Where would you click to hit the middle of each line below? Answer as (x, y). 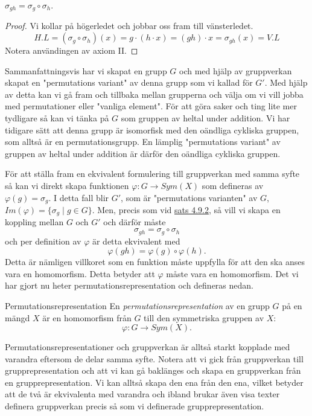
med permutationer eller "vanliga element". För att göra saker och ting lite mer (151, 106)
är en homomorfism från (87, 317)
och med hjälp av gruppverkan (236, 70)
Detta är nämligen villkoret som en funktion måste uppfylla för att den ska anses (155, 262)
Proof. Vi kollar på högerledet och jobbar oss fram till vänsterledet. (129, 26)
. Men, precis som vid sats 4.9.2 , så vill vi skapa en (186, 210)
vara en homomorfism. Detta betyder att (80, 273)
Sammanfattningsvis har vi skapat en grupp (86, 70)
